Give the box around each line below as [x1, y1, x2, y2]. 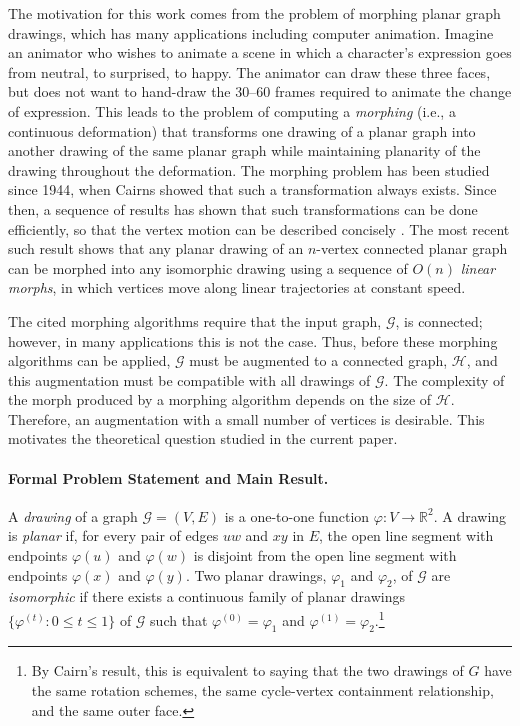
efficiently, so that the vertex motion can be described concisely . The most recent [8, 218, 510, 239]
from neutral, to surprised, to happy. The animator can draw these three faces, [8, 61, 491, 82]
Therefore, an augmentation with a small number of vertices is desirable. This [8, 408, 485, 429]
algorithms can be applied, [8, 350, 171, 371]
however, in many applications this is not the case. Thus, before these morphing [8, 330, 498, 351]
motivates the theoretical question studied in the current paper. [8, 428, 398, 449]
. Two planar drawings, [185, 564, 327, 585]
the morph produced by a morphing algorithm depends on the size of [8, 389, 432, 410]
